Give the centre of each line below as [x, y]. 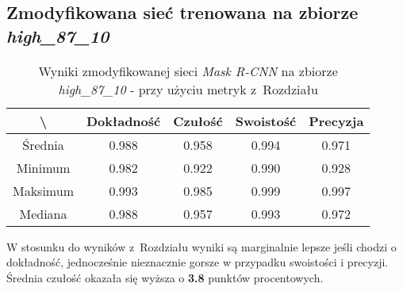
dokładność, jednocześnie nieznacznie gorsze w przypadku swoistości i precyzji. [198, 262]
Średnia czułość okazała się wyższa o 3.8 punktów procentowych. [165, 277]
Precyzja [336, 121]
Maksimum [43, 190]
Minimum [43, 167]
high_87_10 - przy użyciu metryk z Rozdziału [188, 89]
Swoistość [266, 121]
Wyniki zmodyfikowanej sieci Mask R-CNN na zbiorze [188, 71]
